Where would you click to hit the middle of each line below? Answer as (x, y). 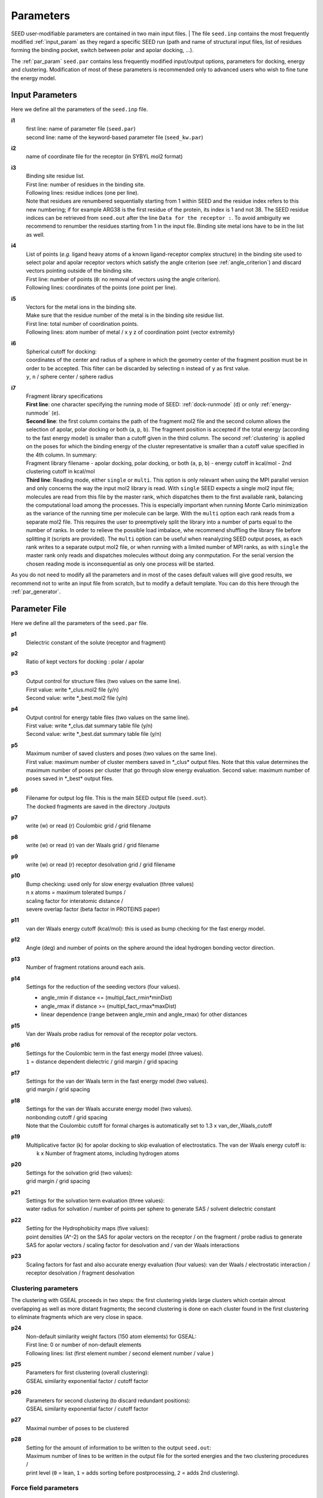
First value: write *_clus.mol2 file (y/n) (72, 690)
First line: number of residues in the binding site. (86, 184)
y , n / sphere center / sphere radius (70, 377)
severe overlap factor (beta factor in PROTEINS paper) (93, 909)
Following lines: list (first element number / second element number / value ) (120, 1353)
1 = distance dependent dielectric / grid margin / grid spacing (102, 1062)
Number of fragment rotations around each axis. (86, 967)
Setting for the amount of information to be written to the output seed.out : (119, 1448)
